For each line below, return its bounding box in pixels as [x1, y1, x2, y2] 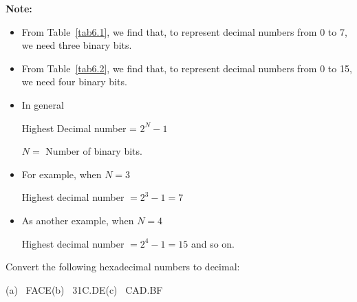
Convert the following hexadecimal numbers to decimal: [6, 259, 240, 274]
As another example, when [21, 213, 134, 227]
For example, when [21, 166, 102, 181]
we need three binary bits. [21, 38, 132, 52]
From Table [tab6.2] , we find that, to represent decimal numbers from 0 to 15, [21, 61, 352, 75]
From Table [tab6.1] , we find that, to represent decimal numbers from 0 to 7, [21, 24, 347, 39]
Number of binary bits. [45, 144, 142, 158]
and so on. [191, 236, 235, 250]
